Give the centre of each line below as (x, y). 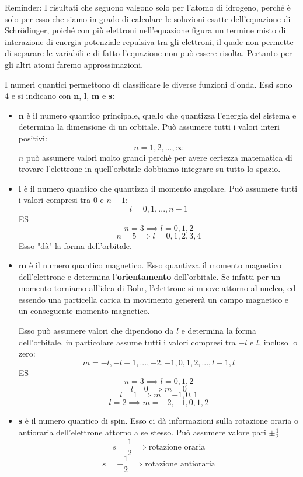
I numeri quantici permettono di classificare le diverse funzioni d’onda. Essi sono (149, 84)
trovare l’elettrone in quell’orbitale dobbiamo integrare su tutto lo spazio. (149, 169)
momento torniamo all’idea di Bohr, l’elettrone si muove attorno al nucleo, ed (157, 288)
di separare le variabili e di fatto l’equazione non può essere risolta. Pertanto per (149, 53)
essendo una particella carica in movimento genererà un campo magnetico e (154, 299)
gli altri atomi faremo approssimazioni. (74, 64)
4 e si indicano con (38, 96)
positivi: (33, 138)
